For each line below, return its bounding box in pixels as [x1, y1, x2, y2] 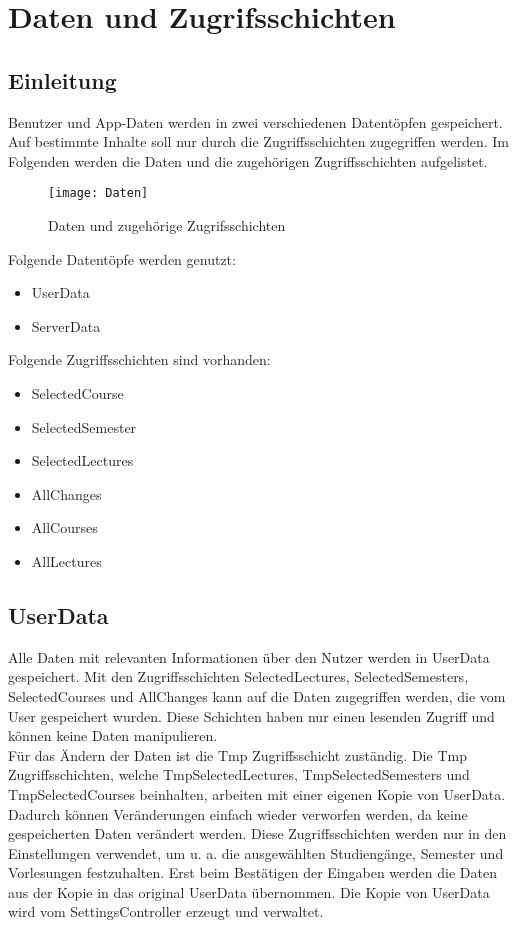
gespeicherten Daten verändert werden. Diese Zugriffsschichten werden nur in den [8, 823, 507, 844]
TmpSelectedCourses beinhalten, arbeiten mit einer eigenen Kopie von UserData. [8, 783, 506, 804]
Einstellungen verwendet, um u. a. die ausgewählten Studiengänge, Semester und [8, 842, 504, 863]
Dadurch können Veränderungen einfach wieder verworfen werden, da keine [8, 803, 468, 824]
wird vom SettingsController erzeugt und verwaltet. [8, 901, 324, 922]
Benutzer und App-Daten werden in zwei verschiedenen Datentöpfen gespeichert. [8, 111, 503, 132]
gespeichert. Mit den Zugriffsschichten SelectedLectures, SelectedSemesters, [8, 666, 469, 687]
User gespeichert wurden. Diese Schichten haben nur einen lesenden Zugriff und [8, 705, 495, 726]
